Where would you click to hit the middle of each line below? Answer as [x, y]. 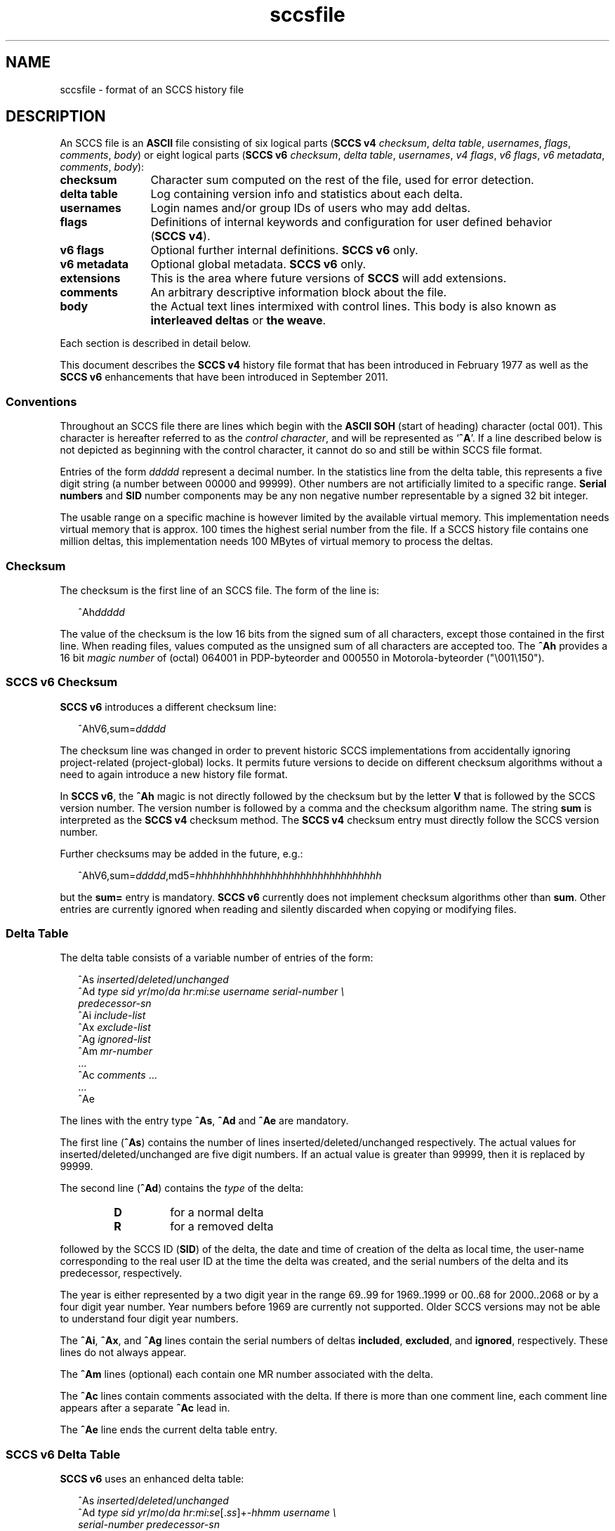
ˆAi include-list [112, 1016]
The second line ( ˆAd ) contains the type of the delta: [182, 1188]
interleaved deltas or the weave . [238, 321]
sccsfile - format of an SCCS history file [152, 89]
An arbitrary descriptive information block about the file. [299, 293]
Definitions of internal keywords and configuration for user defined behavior [351, 222]
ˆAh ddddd [101, 612]
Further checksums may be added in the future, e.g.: [181, 853]
